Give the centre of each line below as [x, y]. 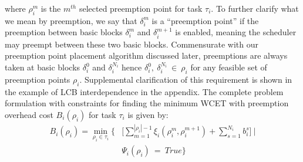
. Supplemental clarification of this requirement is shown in [186, 79]
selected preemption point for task [141, 8]
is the [51, 8]
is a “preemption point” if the [205, 20]
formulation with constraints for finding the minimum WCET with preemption [147, 103]
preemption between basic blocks [64, 32]
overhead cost [29, 114]
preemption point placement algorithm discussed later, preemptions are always [146, 55]
